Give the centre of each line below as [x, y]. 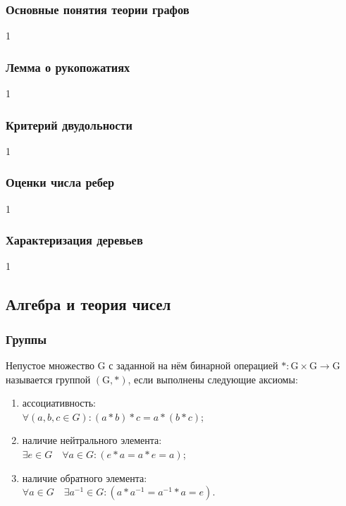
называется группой [48, 379]
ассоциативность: [59, 403]
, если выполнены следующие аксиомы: [213, 379]
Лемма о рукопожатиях [68, 67]
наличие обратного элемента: [85, 477]
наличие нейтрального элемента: [92, 440]
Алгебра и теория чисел [88, 304]
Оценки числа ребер [60, 182]
